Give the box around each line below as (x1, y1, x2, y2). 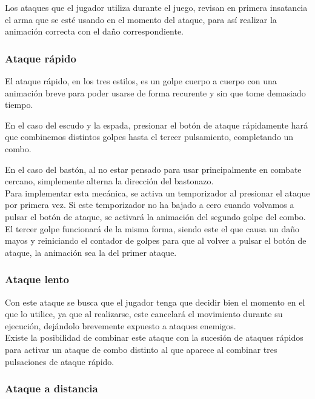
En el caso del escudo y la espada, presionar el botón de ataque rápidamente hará (5, 118, 308, 131)
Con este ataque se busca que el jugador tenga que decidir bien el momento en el (5, 295, 305, 308)
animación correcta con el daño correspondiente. (5, 25, 184, 38)
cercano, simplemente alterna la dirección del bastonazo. (5, 175, 214, 187)
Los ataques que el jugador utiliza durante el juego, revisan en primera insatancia (5, 1, 308, 13)
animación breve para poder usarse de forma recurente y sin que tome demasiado (5, 86, 306, 99)
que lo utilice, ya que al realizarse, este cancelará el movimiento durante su (5, 307, 283, 320)
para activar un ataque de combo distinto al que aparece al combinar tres (5, 343, 277, 355)
